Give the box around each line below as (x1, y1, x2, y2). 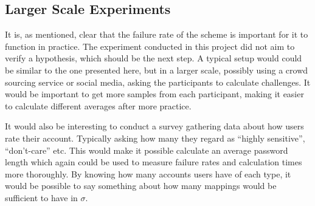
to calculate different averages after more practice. (5, 99, 192, 112)
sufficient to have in (5, 191, 78, 204)
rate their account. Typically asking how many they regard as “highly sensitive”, (5, 131, 305, 144)
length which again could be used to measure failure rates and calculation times (5, 156, 302, 168)
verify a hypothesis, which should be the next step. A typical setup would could (5, 52, 302, 64)
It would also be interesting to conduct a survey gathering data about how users (5, 120, 304, 132)
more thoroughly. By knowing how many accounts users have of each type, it (5, 167, 291, 180)
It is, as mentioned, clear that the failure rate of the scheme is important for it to (5, 28, 308, 41)
